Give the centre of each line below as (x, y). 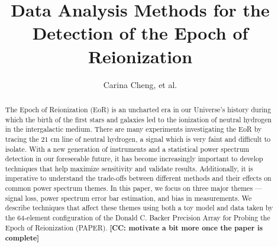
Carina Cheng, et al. (140, 84)
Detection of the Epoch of (140, 33)
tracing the (22, 139)
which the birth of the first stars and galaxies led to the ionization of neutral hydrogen (138, 119)
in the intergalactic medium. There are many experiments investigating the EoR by (133, 129)
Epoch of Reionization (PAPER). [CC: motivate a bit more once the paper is (134, 227)
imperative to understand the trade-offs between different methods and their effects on (138, 178)
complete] (22, 238)
